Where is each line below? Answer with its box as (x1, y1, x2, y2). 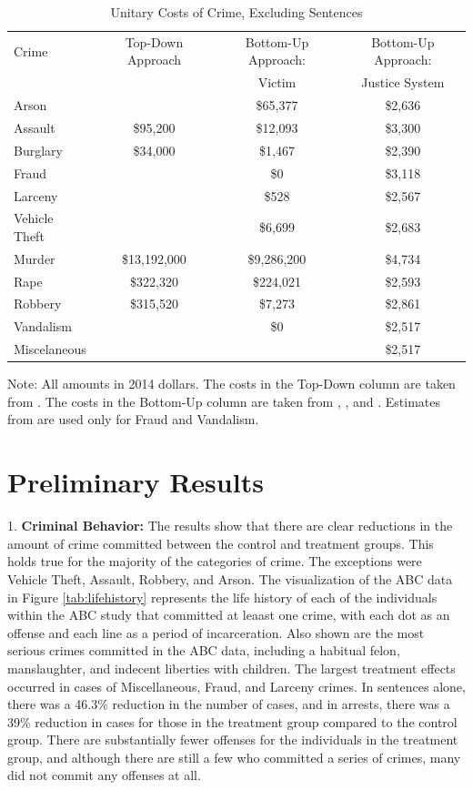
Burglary (14, 140, 63, 159)
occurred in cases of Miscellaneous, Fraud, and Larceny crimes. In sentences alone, (7, 676, 466, 695)
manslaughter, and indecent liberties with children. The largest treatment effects (7, 658, 456, 677)
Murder (14, 248, 55, 268)
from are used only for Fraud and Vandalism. (7, 410, 259, 429)
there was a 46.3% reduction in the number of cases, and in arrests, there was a (7, 694, 450, 714)
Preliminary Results (7, 463, 264, 501)
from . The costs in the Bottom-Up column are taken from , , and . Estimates (7, 391, 441, 410)
